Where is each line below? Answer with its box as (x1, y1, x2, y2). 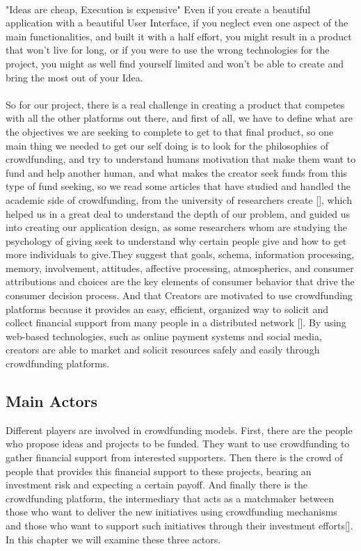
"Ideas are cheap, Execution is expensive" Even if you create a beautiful (6, 1, 311, 16)
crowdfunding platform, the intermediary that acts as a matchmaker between (6, 490, 335, 505)
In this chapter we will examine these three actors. (6, 532, 221, 546)
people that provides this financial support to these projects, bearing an (6, 463, 312, 478)
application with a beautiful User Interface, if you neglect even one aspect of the (6, 15, 348, 30)
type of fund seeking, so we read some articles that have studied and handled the (6, 179, 351, 193)
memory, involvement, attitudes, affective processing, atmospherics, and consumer (6, 260, 354, 275)
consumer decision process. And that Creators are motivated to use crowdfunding (6, 288, 353, 303)
